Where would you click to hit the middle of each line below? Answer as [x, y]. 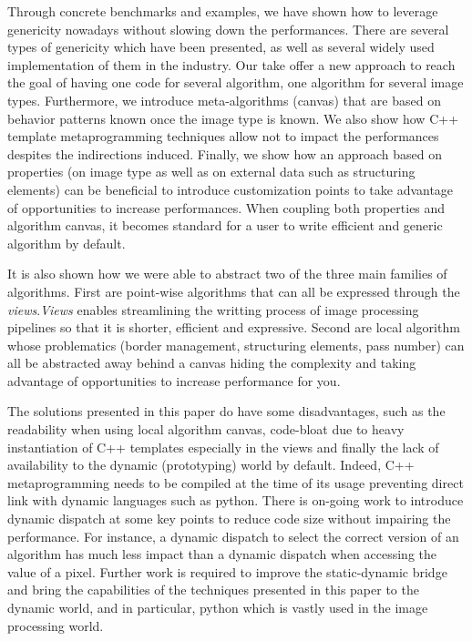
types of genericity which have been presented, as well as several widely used [221, 47]
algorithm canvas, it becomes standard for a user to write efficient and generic [225, 225]
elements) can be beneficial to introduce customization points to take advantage [231, 189]
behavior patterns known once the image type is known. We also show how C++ [233, 118]
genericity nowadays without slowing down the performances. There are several [228, 29]
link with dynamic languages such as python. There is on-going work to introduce [236, 500]
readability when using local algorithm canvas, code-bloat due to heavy [206, 429]
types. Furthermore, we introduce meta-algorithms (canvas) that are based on [224, 100]
